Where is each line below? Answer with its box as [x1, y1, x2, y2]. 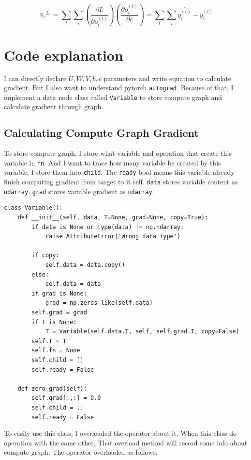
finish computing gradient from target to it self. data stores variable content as [4, 177, 238, 187]
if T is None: [31, 318, 77, 326]
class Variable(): [4, 204, 63, 212]
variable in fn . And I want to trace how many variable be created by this [4, 157, 221, 167]
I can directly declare [4, 73, 67, 83]
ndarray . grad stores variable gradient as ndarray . [4, 186, 154, 196]
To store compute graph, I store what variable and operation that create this [4, 148, 232, 158]
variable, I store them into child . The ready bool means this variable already [4, 167, 235, 177]
